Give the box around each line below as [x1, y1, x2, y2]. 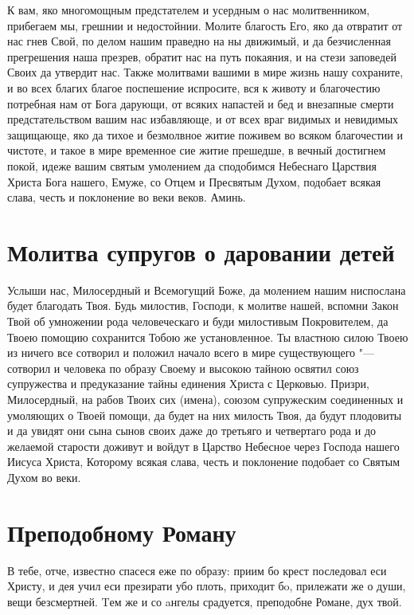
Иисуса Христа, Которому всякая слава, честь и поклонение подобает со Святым [7, 453, 400, 470]
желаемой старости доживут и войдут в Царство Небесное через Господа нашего [7, 437, 400, 454]
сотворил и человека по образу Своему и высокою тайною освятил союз [7, 359, 359, 376]
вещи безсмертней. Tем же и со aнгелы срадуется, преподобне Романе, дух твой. [7, 593, 402, 609]
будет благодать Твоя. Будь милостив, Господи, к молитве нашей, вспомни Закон [7, 297, 399, 314]
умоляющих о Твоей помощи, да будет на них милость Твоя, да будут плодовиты [7, 406, 402, 423]
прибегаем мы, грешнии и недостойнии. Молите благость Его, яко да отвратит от [7, 17, 403, 33]
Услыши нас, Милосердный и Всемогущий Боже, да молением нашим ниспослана [7, 281, 406, 298]
